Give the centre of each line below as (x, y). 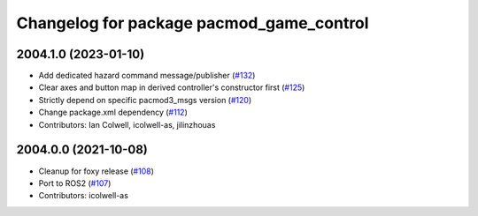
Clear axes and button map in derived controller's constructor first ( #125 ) (172, 87)
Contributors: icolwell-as (83, 196)
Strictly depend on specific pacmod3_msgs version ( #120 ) (145, 100)
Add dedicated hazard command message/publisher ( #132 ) (147, 76)
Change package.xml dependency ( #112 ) (113, 112)
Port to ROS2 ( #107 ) (75, 183)
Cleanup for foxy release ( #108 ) (96, 171)
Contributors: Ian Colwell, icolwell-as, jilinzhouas (127, 124)
